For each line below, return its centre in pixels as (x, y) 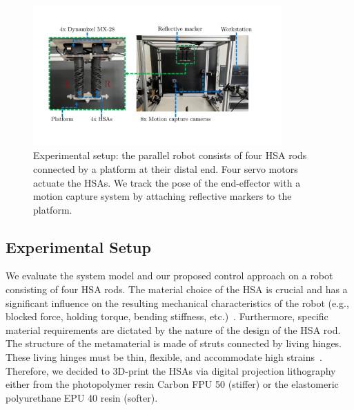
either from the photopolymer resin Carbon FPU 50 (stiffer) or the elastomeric (172, 384)
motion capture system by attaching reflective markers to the (163, 196)
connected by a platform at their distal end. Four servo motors (166, 168)
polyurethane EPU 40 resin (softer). (82, 397)
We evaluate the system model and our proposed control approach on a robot (169, 276)
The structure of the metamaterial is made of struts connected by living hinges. (174, 343)
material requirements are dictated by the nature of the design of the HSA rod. (173, 329)
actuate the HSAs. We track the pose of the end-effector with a (167, 182)
